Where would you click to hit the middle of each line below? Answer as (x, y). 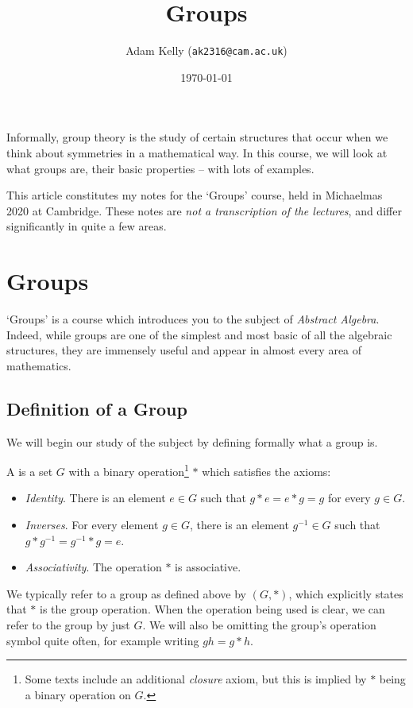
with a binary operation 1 (129, 470)
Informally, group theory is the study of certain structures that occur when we (197, 137)
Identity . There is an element (95, 498)
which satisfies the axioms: (266, 471)
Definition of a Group (97, 408)
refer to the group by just (68, 625)
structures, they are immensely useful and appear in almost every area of (184, 350)
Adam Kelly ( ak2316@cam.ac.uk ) (206, 50)
